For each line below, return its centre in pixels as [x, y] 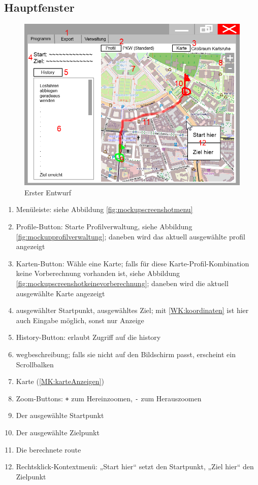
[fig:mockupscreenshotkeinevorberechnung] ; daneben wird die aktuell [122, 283]
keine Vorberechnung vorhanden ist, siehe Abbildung [98, 273]
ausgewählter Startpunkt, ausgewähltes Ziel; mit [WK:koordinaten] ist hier [132, 310]
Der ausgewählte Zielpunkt [58, 432]
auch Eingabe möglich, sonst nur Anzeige [80, 320]
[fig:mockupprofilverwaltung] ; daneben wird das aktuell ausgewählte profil [131, 236]
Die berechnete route [49, 449]
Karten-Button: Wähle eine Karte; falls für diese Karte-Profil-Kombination [133, 263]
